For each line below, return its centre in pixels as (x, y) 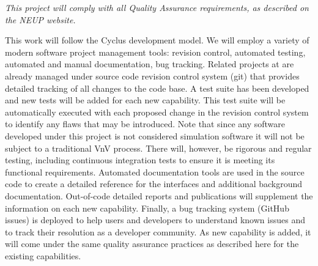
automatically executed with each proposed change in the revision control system (157, 112)
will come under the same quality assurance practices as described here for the (152, 244)
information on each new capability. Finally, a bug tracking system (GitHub (147, 208)
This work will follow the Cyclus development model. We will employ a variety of (157, 40)
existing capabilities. (43, 255)
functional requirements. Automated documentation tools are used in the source (155, 172)
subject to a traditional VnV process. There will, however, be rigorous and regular (158, 148)
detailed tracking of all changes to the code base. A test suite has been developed (157, 88)
